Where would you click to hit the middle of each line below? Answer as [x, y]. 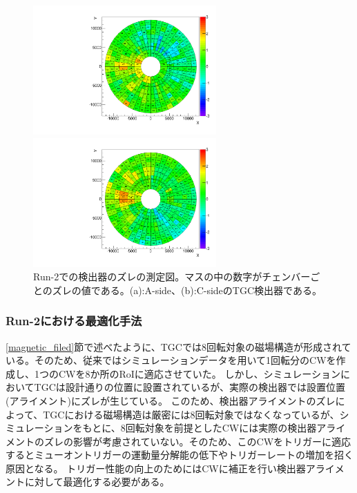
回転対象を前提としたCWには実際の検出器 [221, 428]
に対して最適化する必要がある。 [97, 482]
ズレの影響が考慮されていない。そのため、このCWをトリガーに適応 [197, 441]
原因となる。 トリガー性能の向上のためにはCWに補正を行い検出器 [156, 468]
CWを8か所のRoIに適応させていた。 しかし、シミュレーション [199, 373]
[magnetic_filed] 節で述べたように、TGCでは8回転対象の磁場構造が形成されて [178, 346]
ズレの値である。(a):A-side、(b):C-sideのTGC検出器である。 [187, 290]
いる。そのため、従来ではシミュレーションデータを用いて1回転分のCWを [171, 360]
